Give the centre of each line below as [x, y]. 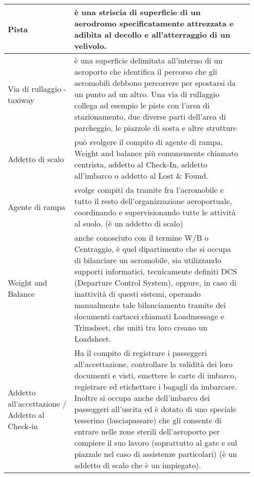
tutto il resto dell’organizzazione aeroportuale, [153, 201]
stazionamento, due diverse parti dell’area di [150, 116]
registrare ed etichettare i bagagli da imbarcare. [156, 386]
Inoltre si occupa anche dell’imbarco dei [142, 398]
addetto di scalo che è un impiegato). [138, 465]
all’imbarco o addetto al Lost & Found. [141, 176]
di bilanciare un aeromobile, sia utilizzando [148, 260]
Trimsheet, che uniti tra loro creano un [141, 327]
